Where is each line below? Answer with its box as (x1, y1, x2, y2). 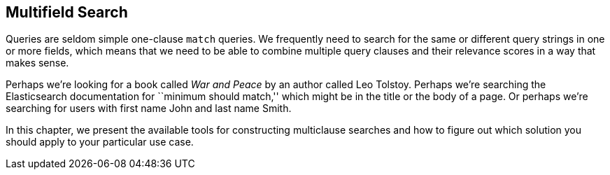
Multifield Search (6, 3, 128, 21)
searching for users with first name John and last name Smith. (6, 102, 292, 115)
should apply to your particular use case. (6, 136, 194, 148)
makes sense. (6, 57, 69, 69)
